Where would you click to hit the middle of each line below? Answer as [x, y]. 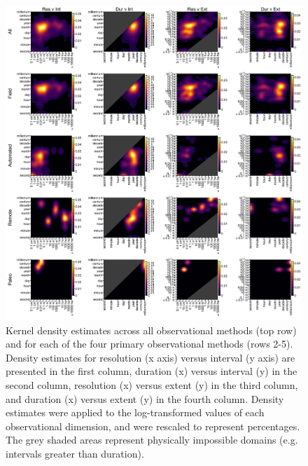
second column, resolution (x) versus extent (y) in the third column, [152, 384]
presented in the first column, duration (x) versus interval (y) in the [152, 371]
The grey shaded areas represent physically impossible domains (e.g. [152, 440]
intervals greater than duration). [75, 453]
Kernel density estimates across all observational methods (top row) [151, 330]
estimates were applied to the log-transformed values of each [135, 412]
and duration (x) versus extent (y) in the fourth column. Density [145, 398]
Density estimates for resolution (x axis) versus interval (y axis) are [150, 357]
